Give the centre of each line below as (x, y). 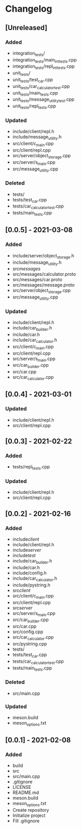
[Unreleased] (26, 28)
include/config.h (29, 573)
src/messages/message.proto (44, 285)
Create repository (31, 810)
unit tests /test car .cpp (33, 80)
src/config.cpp (28, 632)
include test (24, 555)
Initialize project (29, 816)
